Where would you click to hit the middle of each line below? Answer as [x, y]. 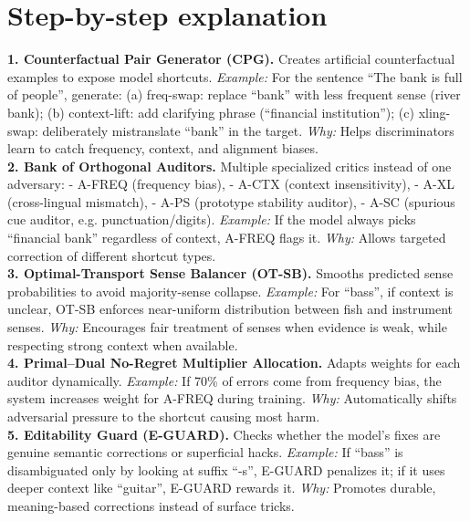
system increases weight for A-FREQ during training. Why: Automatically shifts [232, 398]
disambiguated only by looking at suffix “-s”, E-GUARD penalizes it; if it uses [226, 469]
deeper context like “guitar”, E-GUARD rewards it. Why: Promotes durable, [222, 488]
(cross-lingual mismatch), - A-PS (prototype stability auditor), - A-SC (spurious [231, 201]
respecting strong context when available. [123, 344]
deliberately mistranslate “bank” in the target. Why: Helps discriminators [248, 130]
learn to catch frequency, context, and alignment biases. [163, 148]
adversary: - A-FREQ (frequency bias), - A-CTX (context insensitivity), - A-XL [231, 184]
